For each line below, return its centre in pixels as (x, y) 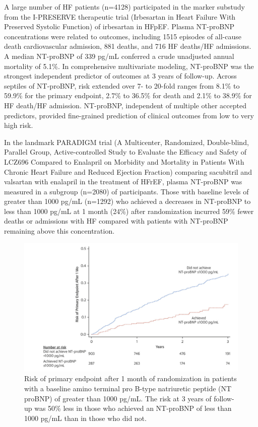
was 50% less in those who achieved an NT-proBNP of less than (133, 408)
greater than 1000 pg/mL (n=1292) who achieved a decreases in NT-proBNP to (127, 201)
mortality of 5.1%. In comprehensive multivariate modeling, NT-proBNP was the (129, 66)
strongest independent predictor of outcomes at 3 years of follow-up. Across (120, 76)
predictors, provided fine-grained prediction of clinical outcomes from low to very (129, 115)
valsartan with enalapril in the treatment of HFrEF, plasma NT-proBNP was (123, 182)
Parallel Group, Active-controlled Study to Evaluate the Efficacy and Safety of (125, 152)
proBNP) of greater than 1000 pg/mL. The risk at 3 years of (118, 398)
